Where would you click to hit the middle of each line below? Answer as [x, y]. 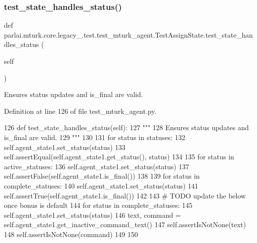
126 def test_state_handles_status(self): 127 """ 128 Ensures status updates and [127, 127]
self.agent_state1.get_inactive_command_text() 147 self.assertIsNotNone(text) [125, 224]
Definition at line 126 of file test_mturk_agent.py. [80, 111]
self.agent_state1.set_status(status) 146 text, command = [92, 215]
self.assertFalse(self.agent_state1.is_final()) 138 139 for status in [102, 176]
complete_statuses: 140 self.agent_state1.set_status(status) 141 [101, 185]
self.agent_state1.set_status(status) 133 [65, 147]
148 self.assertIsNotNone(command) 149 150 [71, 234]
